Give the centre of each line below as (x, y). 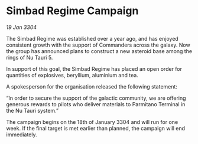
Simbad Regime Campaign (72, 11)
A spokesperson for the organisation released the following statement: (92, 86)
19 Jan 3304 (22, 27)
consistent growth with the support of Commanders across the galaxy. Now (98, 45)
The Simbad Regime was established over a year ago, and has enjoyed (92, 38)
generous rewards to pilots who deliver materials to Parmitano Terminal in (96, 104)
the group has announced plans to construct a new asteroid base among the (99, 51)
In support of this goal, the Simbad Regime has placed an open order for (94, 68)
